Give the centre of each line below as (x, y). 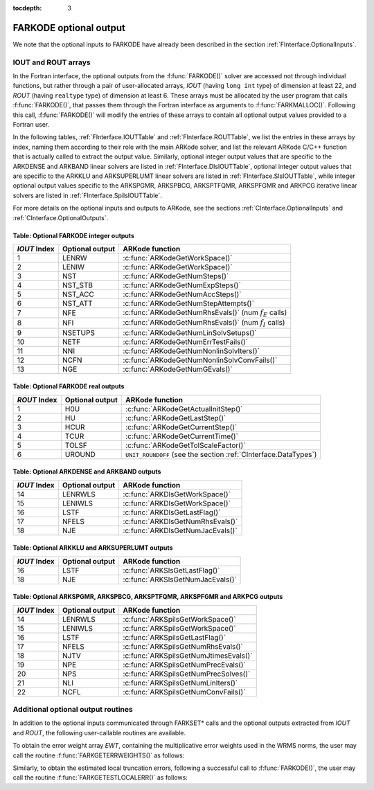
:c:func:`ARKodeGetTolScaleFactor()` (186, 445)
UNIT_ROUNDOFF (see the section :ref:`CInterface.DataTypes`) (221, 454)
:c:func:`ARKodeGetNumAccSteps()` (182, 294)
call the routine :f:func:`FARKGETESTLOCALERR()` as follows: (100, 778)
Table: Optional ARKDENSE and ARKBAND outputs (87, 472)
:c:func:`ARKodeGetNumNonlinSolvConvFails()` (200, 360)
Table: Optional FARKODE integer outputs (74, 235)
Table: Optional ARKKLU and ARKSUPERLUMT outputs (93, 548)
